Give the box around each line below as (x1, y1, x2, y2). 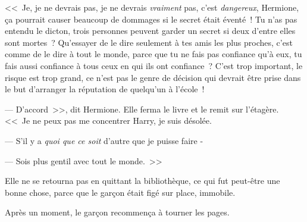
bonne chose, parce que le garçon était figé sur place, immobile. (5, 186, 236, 198)
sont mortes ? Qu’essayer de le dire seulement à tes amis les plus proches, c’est (5, 36, 293, 48)
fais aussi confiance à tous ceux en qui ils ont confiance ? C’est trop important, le (5, 59, 303, 71)
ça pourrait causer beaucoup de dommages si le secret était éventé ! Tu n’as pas (5, 12, 297, 25)
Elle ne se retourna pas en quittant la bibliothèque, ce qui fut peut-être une (5, 174, 280, 187)
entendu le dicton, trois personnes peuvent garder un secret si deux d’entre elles (5, 24, 296, 37)
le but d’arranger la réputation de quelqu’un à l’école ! (5, 83, 205, 95)
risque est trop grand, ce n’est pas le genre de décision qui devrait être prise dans (5, 71, 301, 83)
